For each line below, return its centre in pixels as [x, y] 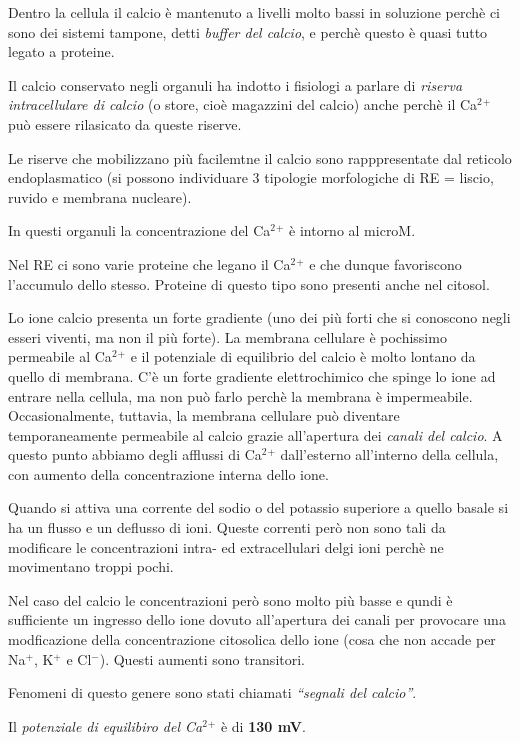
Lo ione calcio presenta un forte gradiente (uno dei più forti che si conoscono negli [259, 317]
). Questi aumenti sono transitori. [202, 658]
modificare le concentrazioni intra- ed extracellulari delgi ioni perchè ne [226, 546]
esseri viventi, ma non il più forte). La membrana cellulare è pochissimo [227, 336]
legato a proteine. [61, 51]
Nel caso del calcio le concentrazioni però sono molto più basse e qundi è [230, 599]
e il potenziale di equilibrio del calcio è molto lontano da [303, 356]
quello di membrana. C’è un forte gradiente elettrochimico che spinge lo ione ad [252, 375]
